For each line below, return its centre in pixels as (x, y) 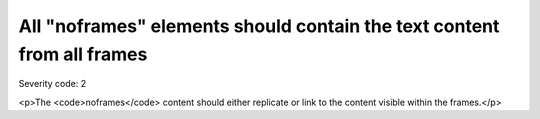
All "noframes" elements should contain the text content (259, 26)
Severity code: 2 (52, 84)
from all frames (83, 54)
